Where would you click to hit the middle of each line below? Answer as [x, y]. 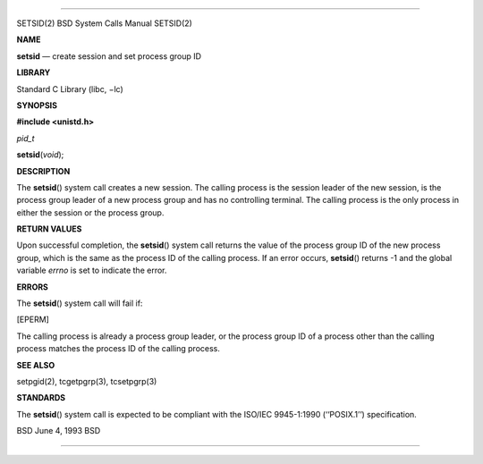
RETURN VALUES [49, 229]
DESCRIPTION [43, 171]
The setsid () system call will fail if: [80, 303]
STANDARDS [41, 398]
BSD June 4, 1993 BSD [59, 431]
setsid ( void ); [40, 155]
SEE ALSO [36, 365]
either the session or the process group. [90, 212]
